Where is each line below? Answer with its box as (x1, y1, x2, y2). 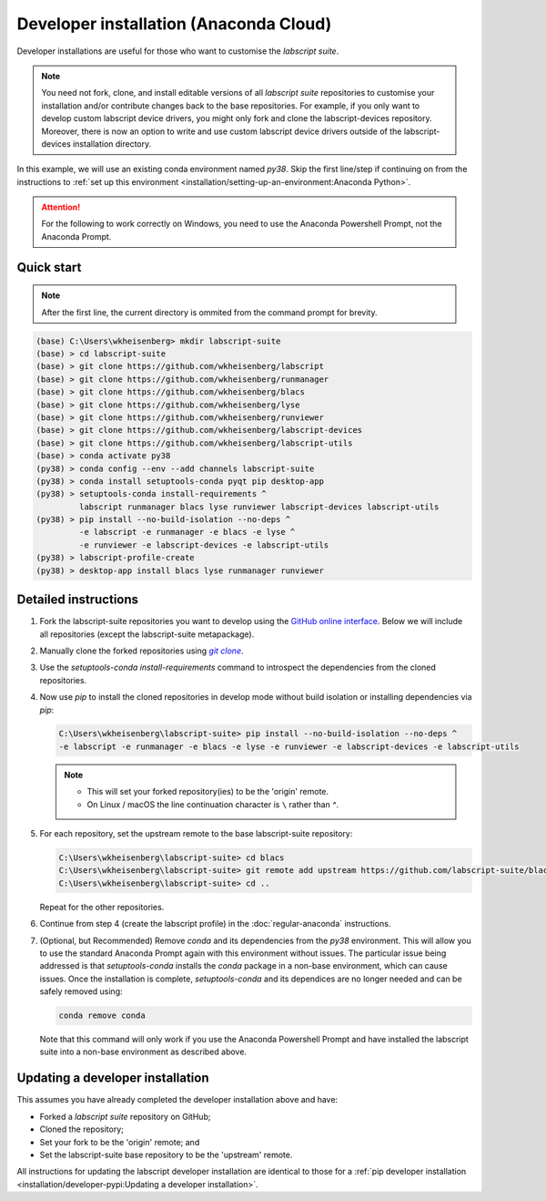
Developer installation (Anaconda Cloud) (16, 14, 332, 34)
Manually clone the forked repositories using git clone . (39, 645, 245, 656)
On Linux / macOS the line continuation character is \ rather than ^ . (86, 798, 339, 810)
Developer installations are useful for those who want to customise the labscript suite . (16, 46, 339, 56)
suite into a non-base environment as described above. (39, 1046, 248, 1057)
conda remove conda (58, 1011, 146, 1021)
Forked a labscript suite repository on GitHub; (39, 1111, 211, 1122)
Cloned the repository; (39, 1124, 125, 1134)
